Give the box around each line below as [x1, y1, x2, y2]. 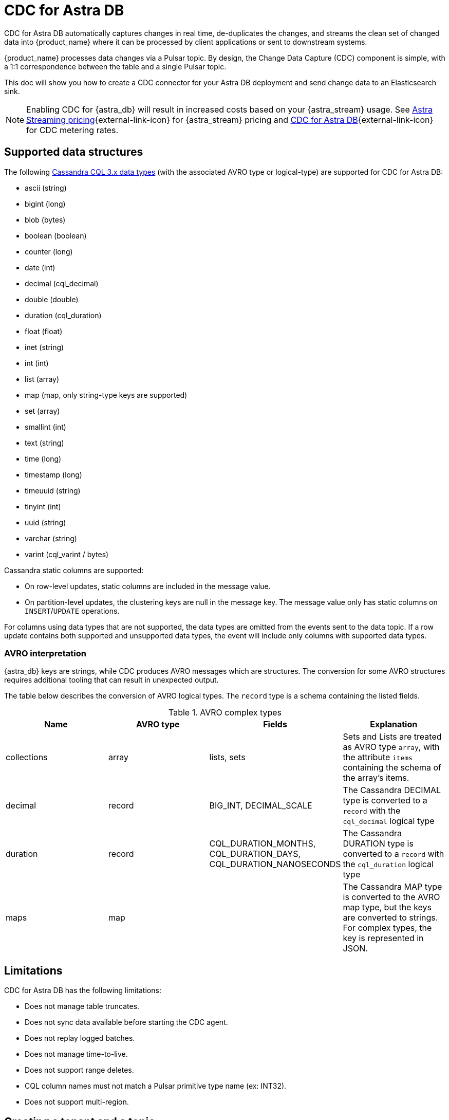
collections [6, 752, 48, 763]
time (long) [25, 454, 62, 463]
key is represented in [343, 933, 424, 944]
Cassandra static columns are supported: [4, 565, 144, 575]
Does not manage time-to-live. [25, 1050, 128, 1059]
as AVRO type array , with [343, 742, 440, 752]
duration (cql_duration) [25, 310, 102, 320]
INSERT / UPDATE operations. [25, 606, 120, 615]
